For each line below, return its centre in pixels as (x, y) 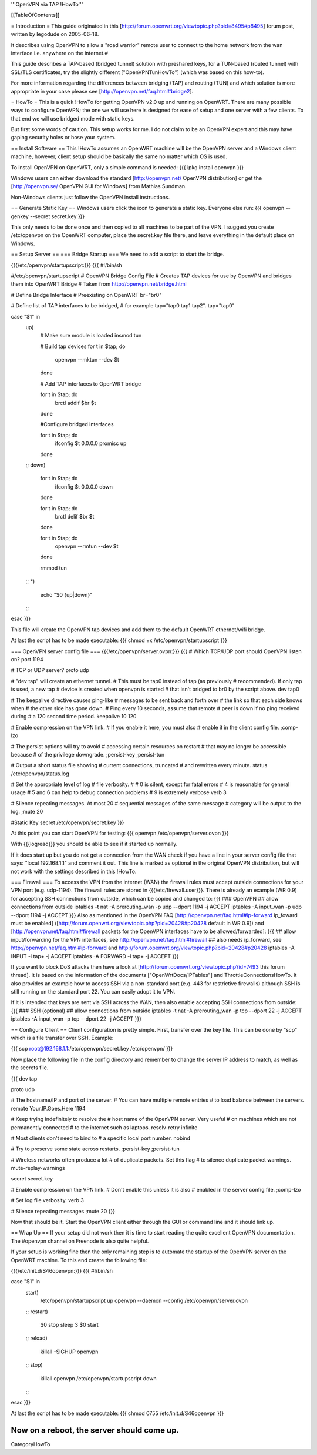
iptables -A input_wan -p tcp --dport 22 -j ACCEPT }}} (76, 1019)
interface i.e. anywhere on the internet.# (60, 53)
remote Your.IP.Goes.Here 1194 (48, 1108)
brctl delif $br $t (75, 516)
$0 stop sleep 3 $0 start (70, 1324)
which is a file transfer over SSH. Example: (62, 1038)
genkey (20, 216)
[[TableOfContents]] (35, 15)
